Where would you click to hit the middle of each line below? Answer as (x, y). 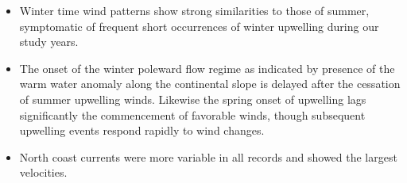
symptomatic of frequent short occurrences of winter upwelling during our (199, 26)
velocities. (43, 172)
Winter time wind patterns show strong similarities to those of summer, (194, 10)
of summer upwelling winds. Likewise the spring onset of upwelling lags (193, 99)
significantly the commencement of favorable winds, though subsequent (192, 114)
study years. (49, 42)
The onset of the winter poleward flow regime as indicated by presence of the (207, 68)
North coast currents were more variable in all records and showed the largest (208, 156)
